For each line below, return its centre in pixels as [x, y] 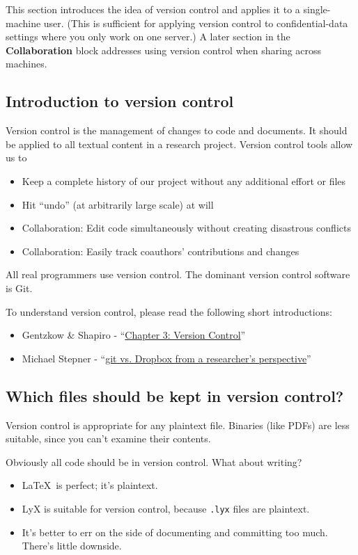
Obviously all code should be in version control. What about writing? [154, 461]
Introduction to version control [120, 101]
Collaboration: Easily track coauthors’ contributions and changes [161, 251]
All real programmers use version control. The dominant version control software [178, 274]
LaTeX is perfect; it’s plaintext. [90, 485]
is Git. [19, 288]
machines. [26, 64]
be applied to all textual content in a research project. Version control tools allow [179, 144]
